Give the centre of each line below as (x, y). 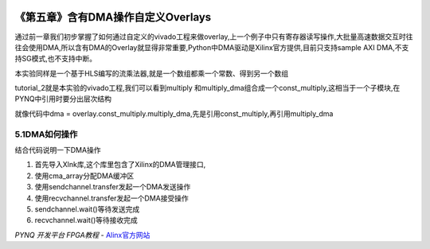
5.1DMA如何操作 (46, 134)
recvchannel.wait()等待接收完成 (86, 220)
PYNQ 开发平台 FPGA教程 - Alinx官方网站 (82, 235)
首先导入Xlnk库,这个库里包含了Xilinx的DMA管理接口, (120, 165)
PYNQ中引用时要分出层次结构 (63, 99)
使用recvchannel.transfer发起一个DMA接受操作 (111, 198)
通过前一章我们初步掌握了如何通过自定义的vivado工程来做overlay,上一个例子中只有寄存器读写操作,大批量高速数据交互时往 (214, 37)
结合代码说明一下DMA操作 (58, 150)
